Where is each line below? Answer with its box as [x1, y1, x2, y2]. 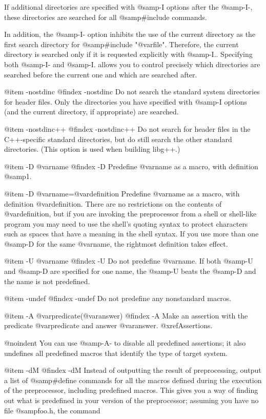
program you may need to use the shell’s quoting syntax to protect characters [4, 218, 248, 229]
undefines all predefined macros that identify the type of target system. [4, 347, 228, 358]
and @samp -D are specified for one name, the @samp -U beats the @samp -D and [4, 266, 256, 276]
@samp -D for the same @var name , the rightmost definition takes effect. [4, 238, 228, 249]
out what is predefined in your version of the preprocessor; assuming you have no [4, 395, 259, 405]
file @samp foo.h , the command [4, 405, 100, 415]
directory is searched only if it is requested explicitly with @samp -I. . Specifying [4, 49, 253, 59]
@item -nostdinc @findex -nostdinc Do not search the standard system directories [4, 86, 260, 97]
